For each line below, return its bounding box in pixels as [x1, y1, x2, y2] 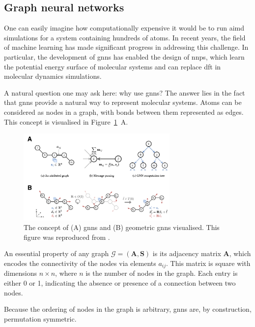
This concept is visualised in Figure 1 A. [4, 116, 128, 127]
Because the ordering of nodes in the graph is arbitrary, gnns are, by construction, [4, 304, 252, 314]
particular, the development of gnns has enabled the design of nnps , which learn [4, 51, 245, 62]
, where [55, 268, 77, 278]
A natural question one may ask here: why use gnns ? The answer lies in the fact [4, 87, 245, 98]
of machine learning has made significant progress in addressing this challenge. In [4, 42, 249, 52]
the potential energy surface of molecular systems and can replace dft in [4, 61, 221, 71]
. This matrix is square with [166, 258, 251, 268]
